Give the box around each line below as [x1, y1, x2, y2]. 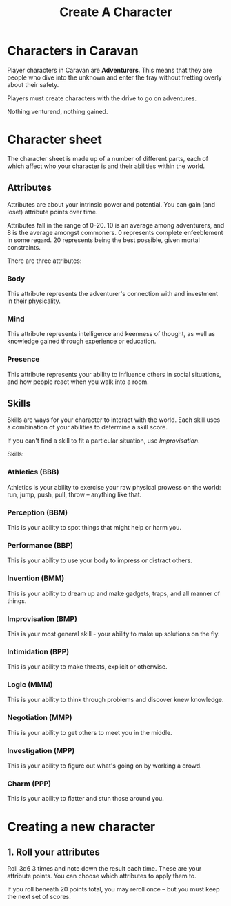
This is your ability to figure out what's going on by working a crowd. [7, 761, 202, 770]
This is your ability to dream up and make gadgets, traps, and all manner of [7, 589, 221, 598]
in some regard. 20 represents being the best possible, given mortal [7, 236, 200, 244]
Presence [7, 354, 40, 364]
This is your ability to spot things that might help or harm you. [7, 523, 181, 531]
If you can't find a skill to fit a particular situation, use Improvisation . [7, 436, 200, 445]
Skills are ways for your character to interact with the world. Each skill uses [7, 416, 221, 424]
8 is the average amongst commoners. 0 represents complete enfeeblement [7, 228, 223, 237]
